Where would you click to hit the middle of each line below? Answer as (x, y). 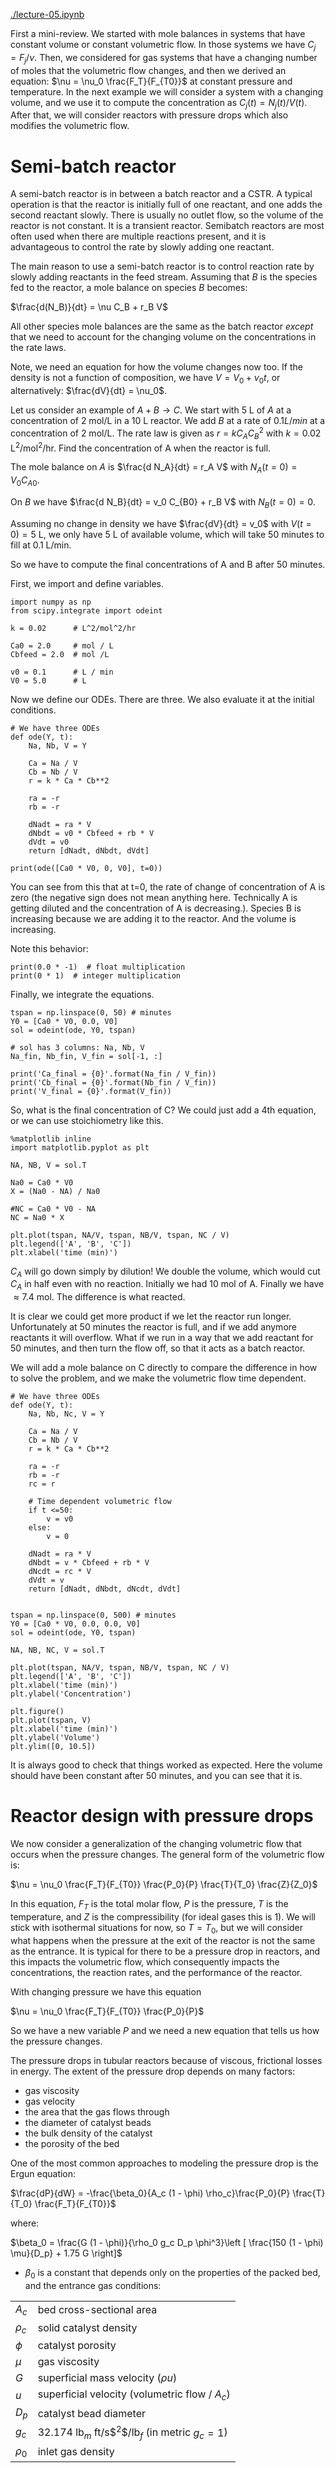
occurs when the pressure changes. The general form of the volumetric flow (167, 1855)
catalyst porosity (77, 2345)
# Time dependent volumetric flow (100, 1502)
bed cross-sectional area (97, 2310)
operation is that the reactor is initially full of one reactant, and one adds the (166, 205)
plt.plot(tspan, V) (51, 1720)
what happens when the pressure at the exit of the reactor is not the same (163, 1940)
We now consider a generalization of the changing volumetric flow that (156, 1844)
